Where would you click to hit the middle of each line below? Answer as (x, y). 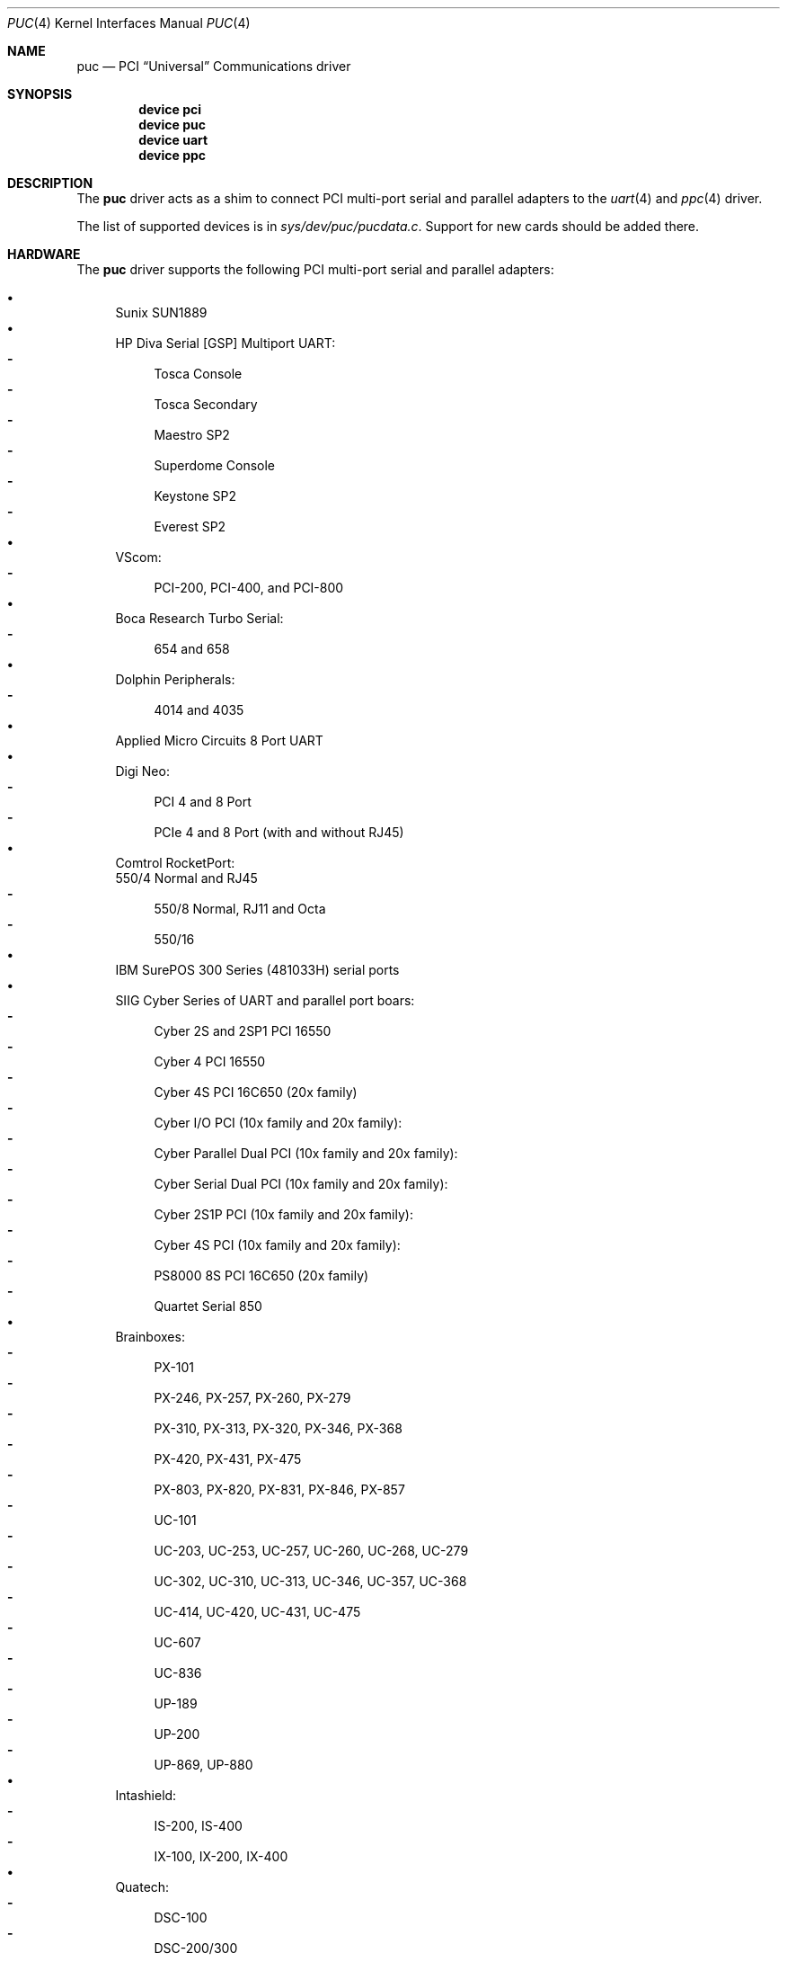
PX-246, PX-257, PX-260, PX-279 (252, 1398)
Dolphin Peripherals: (175, 679)
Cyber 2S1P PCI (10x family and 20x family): (283, 1214)
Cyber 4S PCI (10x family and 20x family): (277, 1245)
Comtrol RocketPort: (175, 863)
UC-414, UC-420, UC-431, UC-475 (257, 1612)
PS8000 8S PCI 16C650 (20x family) (261, 1275)
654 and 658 (192, 649)
